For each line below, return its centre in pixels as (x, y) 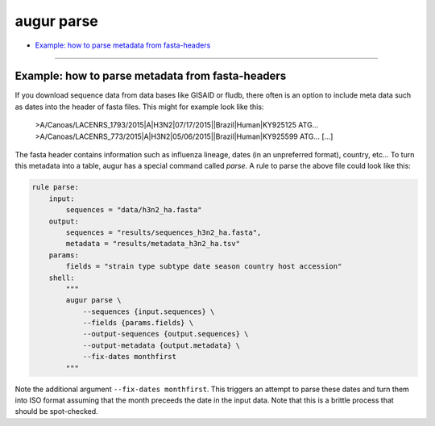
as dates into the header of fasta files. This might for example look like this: (139, 106)
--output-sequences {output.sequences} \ (166, 334)
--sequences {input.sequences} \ (149, 311)
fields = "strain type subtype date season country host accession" (204, 267)
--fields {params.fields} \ (138, 323)
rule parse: (56, 187)
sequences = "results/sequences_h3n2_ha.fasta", (164, 232)
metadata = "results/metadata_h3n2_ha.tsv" (153, 244)
